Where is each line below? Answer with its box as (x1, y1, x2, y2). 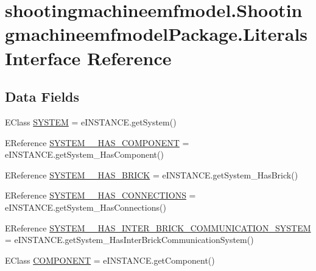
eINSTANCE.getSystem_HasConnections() (5, 200, 166, 213)
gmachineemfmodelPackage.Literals (5, 21, 308, 46)
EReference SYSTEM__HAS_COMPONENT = (5, 136, 189, 149)
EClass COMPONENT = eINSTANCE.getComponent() (5, 253, 215, 266)
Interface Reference (5, 45, 172, 70)
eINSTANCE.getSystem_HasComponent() (5, 148, 164, 161)
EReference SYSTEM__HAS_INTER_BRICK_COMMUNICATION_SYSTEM (5, 221, 311, 234)
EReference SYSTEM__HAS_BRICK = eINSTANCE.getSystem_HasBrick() (5, 168, 298, 181)
